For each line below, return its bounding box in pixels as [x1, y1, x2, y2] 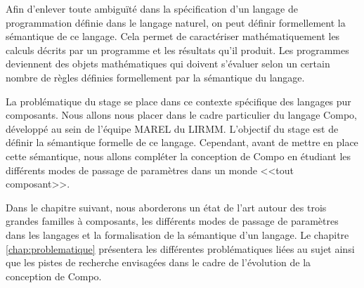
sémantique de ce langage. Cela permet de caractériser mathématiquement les [6, 29, 340, 44]
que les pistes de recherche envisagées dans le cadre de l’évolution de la [6, 255, 311, 270]
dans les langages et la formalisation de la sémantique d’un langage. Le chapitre [6, 227, 349, 242]
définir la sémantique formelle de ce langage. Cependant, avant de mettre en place [6, 135, 358, 150]
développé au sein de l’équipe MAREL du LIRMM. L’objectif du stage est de [6, 121, 339, 136]
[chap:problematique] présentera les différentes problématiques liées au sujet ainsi [6, 241, 355, 256]
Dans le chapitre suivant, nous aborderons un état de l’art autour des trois [6, 199, 327, 214]
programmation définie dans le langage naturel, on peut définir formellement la [6, 15, 346, 30]
